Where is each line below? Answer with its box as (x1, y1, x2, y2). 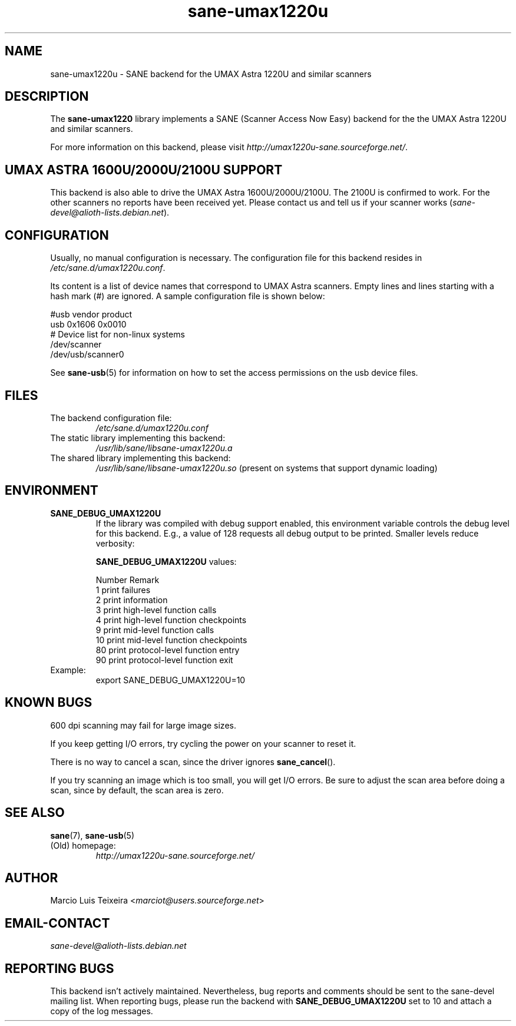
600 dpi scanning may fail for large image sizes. (50, 720, 236, 730)
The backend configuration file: (50, 412, 172, 423)
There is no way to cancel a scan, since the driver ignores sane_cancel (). (50, 756, 336, 767)
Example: (50, 664, 86, 675)
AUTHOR (5, 870, 58, 885)
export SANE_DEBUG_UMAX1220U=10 (95, 674, 246, 685)
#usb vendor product (50, 309, 133, 320)
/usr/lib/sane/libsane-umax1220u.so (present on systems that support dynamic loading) (95, 462, 438, 473)
